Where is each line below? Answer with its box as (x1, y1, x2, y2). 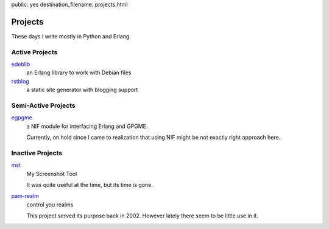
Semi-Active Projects (11, 101, 76, 110)
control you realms (26, 201, 74, 208)
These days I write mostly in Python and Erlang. (11, 32, 131, 40)
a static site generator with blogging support (26, 86, 138, 94)
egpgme (11, 114, 33, 121)
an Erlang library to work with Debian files (26, 69, 132, 76)
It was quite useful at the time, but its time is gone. (26, 181, 154, 189)
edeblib (11, 61, 30, 68)
